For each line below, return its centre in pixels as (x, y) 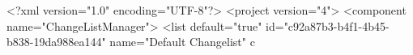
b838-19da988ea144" (56, 42)
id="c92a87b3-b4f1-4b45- (328, 25)
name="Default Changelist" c (182, 42)
